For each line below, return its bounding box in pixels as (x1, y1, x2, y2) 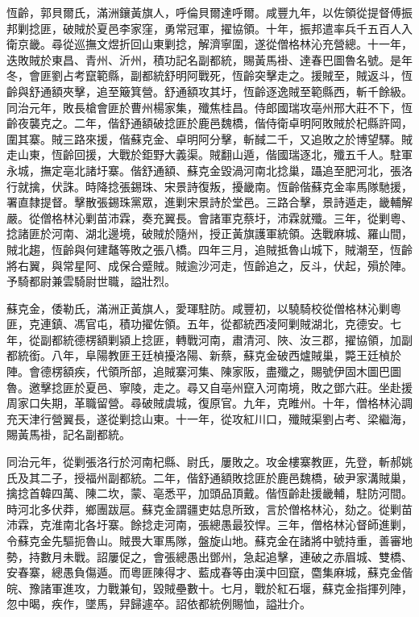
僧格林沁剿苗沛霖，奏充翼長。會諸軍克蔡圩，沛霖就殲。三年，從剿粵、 (39, 209, 413, 226)
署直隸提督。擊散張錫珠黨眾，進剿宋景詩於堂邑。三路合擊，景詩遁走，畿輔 (6, 194, 401, 211)
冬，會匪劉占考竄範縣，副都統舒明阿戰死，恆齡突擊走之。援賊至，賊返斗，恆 (6, 67, 413, 84)
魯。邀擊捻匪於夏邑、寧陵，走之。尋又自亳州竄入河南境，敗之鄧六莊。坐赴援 (6, 378, 413, 395)
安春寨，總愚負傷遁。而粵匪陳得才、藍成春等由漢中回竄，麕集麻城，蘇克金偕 (6, 564, 413, 581)
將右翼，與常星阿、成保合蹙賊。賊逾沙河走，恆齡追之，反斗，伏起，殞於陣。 (6, 256, 413, 273)
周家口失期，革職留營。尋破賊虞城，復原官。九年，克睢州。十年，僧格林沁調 (6, 394, 413, 411)
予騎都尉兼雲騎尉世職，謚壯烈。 (6, 273, 176, 290)
